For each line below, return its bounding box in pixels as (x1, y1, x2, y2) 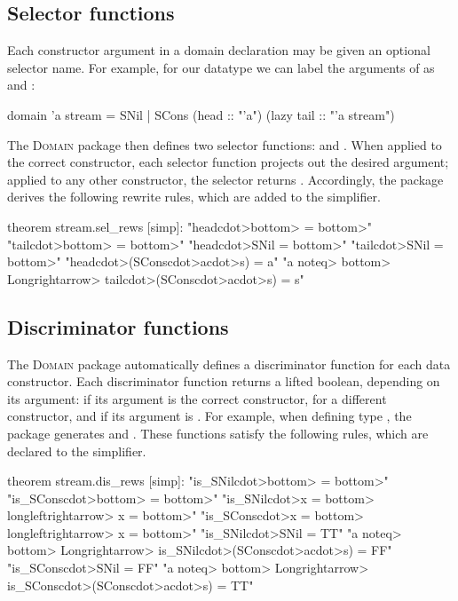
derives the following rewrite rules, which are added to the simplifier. (7, 187, 381, 206)
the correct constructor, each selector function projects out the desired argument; (7, 153, 449, 171)
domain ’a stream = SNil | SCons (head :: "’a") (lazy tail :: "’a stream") (7, 105, 395, 123)
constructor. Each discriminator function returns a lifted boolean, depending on (7, 372, 440, 391)
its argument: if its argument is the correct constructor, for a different (7, 389, 387, 407)
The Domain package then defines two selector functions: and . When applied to (7, 135, 442, 154)
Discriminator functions (7, 312, 229, 340)
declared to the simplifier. (7, 441, 146, 460)
